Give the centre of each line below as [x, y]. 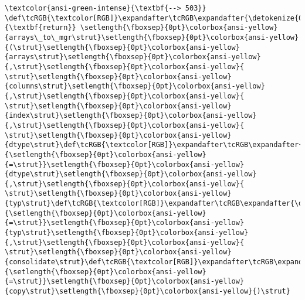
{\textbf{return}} [40, 28]
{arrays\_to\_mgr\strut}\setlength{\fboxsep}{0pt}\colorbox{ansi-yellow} [152, 37]
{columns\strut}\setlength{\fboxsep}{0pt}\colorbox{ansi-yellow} [135, 86]
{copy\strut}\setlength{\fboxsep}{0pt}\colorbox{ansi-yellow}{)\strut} [148, 292]
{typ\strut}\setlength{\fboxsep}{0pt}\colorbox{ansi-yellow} [127, 233]
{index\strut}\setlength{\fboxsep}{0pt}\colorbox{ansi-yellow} [131, 116]
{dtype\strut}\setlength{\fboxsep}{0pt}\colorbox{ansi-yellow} [131, 174]
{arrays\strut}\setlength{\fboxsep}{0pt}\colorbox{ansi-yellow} [133, 57]
